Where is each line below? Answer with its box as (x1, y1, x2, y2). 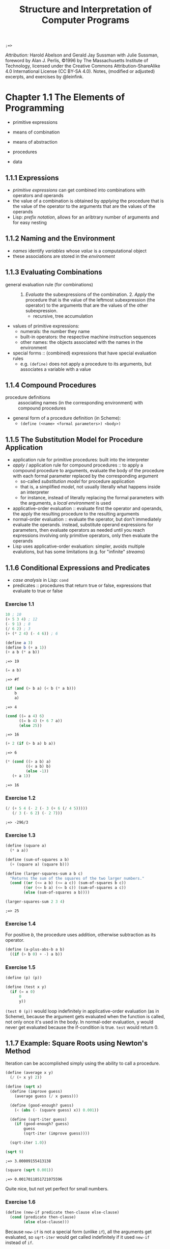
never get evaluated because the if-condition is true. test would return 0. (5, 1024, 159, 1030)
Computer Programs (41, 14, 130, 26)
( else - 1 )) (25, 769, 49, 774)
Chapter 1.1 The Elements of (5, 92, 125, 103)
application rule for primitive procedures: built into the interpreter (12, 457, 149, 463)
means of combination (12, 129, 60, 135)
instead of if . (5, 1239, 34, 1245)
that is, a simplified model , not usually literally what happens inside (20, 484, 160, 490)
